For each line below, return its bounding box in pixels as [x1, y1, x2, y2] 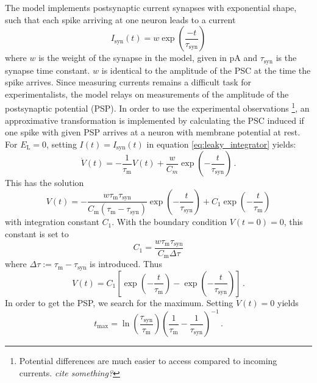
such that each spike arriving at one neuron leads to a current [5, 13, 236, 26]
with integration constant [5, 215, 99, 228]
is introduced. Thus [90, 257, 162, 270]
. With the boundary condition [112, 215, 227, 228]
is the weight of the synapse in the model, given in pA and [38, 51, 257, 64]
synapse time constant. [5, 63, 90, 76]
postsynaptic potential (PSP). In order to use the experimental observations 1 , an [5, 100, 310, 115]
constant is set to [5, 227, 69, 240]
